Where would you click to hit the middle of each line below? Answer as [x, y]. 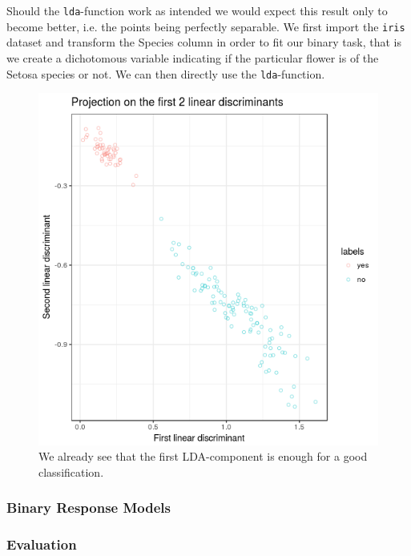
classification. [71, 471]
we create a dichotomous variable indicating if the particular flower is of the [193, 57]
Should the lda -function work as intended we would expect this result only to [197, 10]
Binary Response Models [89, 508]
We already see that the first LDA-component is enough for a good [203, 456]
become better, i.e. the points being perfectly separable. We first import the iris [206, 26]
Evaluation [42, 544]
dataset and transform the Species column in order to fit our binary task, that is [204, 42]
